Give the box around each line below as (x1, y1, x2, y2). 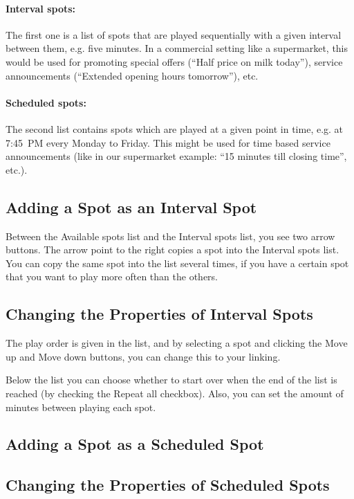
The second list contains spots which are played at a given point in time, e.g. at (6, 121, 344, 136)
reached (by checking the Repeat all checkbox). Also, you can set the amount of (6, 385, 344, 400)
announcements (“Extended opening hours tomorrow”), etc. (6, 68, 259, 82)
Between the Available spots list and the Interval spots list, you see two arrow (6, 228, 335, 243)
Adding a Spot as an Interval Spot (6, 196, 257, 217)
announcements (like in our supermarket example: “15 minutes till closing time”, (6, 149, 347, 163)
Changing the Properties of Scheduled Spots (6, 474, 330, 496)
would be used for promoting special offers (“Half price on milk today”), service (6, 54, 343, 69)
